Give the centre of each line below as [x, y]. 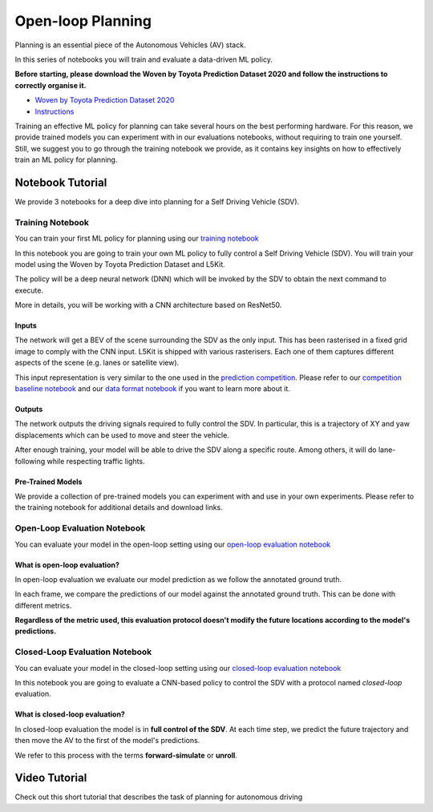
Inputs [26, 325]
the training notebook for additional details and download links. [119, 507]
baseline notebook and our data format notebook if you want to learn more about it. [152, 389]
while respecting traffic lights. [96, 461]
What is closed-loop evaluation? [70, 714]
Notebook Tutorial [61, 182]
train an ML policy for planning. [66, 160]
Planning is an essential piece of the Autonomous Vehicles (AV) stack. [130, 45]
